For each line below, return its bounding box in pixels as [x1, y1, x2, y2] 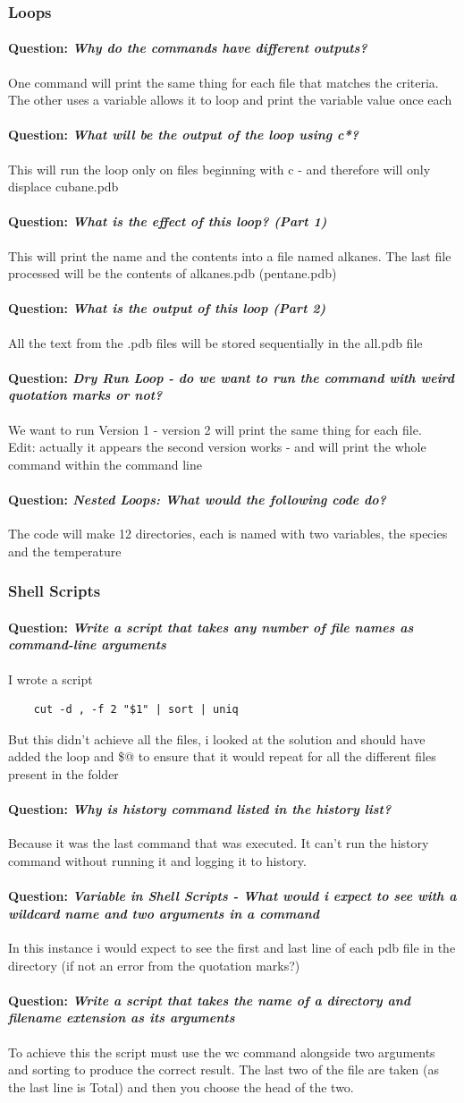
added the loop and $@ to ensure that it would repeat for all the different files [8, 747, 436, 766]
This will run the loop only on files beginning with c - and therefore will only [8, 159, 431, 178]
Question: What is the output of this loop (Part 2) [8, 299, 326, 318]
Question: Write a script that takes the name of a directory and [8, 990, 411, 1009]
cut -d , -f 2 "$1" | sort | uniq [33, 703, 239, 717]
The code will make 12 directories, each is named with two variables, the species [8, 524, 448, 543]
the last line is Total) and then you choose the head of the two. [8, 1077, 354, 1096]
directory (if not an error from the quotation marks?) [8, 955, 300, 974]
